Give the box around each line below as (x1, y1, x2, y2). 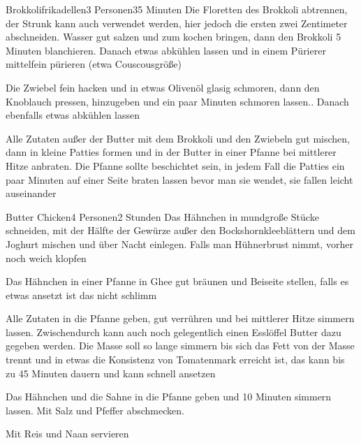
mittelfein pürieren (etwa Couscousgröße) (6, 57, 182, 71)
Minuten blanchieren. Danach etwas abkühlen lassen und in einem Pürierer (6, 43, 326, 57)
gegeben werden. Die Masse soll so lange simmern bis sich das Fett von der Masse (6, 338, 355, 353)
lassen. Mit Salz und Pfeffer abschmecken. (6, 402, 184, 417)
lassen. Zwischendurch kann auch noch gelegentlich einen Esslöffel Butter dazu (6, 324, 341, 339)
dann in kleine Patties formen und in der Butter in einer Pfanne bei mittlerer (6, 145, 337, 159)
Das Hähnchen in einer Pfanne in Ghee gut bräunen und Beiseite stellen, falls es (6, 274, 349, 289)
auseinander (6, 186, 57, 201)
